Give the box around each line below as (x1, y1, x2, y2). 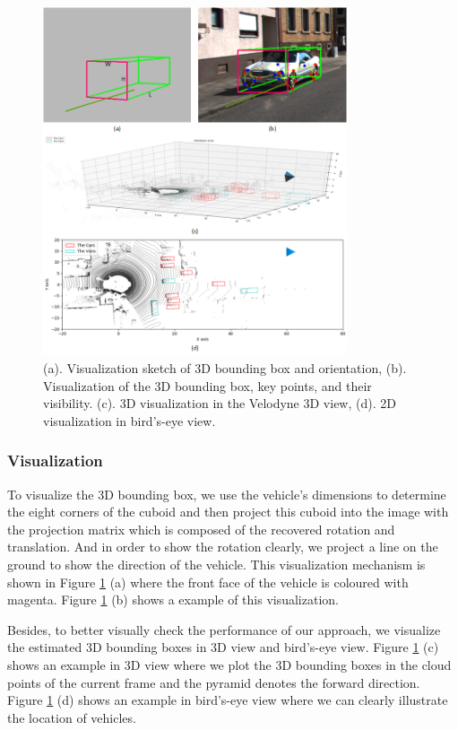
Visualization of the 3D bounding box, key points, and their (43, 376, 372, 395)
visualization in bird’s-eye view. (43, 411, 216, 430)
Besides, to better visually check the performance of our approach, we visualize (7, 620, 441, 639)
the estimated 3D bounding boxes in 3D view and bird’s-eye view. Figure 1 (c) (7, 638, 439, 656)
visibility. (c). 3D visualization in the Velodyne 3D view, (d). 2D (43, 394, 396, 413)
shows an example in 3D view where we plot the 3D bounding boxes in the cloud (7, 655, 452, 674)
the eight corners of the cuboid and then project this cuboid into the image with (7, 502, 449, 521)
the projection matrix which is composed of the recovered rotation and (7, 519, 395, 538)
